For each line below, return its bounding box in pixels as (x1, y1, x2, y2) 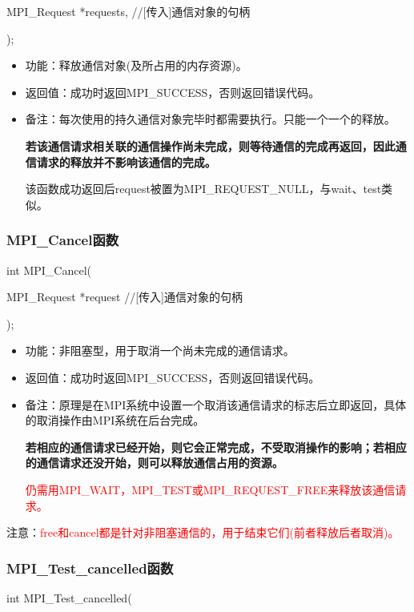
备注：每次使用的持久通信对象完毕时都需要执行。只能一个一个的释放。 (25, 111, 396, 127)
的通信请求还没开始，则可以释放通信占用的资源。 (25, 454, 283, 471)
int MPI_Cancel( (6, 261, 91, 278)
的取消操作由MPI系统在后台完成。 (25, 412, 205, 429)
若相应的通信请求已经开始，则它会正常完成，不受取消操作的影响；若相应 (25, 438, 407, 455)
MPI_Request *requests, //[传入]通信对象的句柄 (6, 3, 251, 19)
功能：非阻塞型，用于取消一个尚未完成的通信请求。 (25, 342, 295, 359)
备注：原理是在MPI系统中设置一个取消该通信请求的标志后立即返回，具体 (25, 396, 407, 413)
